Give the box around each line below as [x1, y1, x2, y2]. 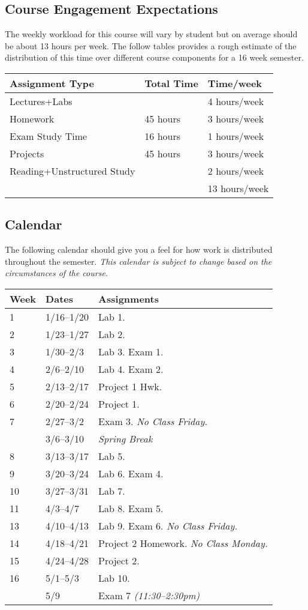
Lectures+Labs [10, 94, 73, 108]
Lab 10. [98, 570, 130, 585]
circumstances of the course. [5, 267, 108, 279]
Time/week [207, 76, 262, 90]
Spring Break [98, 431, 153, 445]
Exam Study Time [10, 128, 87, 143]
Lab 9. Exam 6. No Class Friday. [98, 518, 238, 533]
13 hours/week [207, 181, 269, 195]
